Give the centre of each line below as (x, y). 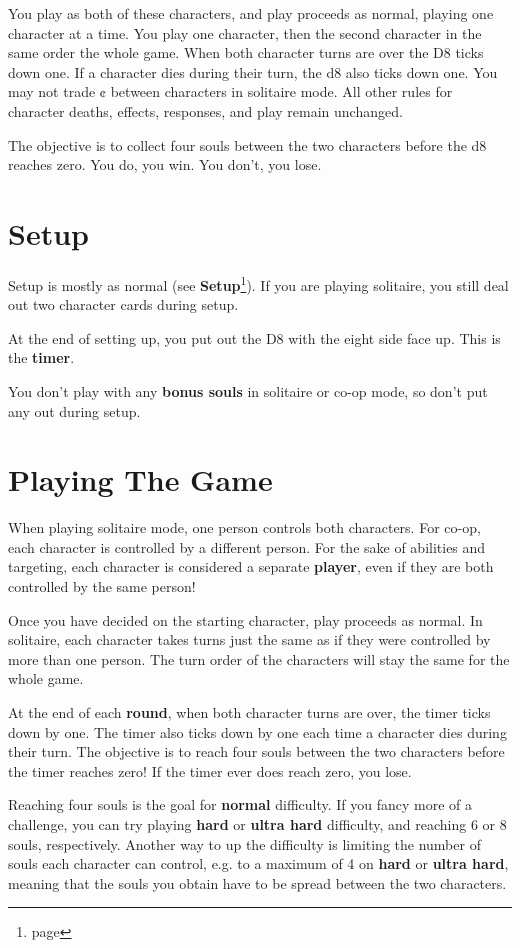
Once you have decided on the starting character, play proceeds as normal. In (245, 619)
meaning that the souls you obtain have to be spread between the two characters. (257, 882)
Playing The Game (140, 479)
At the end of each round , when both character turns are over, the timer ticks (249, 711)
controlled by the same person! (102, 586)
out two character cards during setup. (123, 304)
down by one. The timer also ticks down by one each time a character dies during (257, 731)
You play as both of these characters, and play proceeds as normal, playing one (251, 13)
